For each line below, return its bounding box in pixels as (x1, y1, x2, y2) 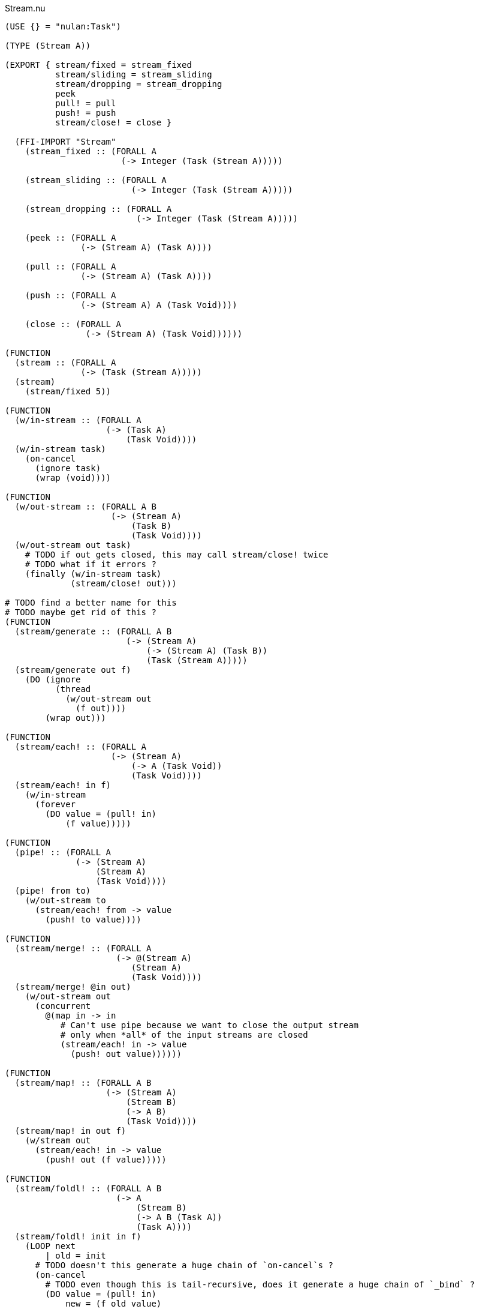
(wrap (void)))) (35, 473, 112, 483)
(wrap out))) (45, 713, 106, 723)
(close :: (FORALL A (25, 319, 121, 329)
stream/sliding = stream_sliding (55, 70, 212, 79)
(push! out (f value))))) (45, 1155, 167, 1164)
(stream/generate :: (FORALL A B (14, 627, 172, 636)
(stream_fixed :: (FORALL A (25, 146, 156, 156)
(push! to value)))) (45, 915, 141, 924)
